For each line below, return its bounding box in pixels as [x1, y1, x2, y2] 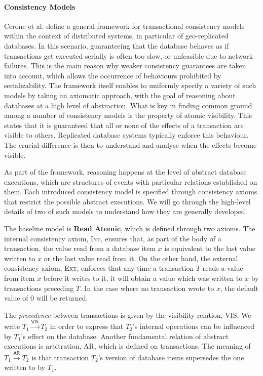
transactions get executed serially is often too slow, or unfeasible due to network [4, 50, 253, 61]
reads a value [202, 263, 243, 273]
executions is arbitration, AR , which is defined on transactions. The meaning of [4, 341, 251, 351]
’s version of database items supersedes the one [98, 352, 244, 362]
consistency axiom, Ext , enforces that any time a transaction [4, 263, 194, 273]
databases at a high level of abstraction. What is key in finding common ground [4, 100, 252, 110]
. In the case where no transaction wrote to [80, 282, 214, 293]
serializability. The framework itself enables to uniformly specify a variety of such [4, 80, 256, 91]
